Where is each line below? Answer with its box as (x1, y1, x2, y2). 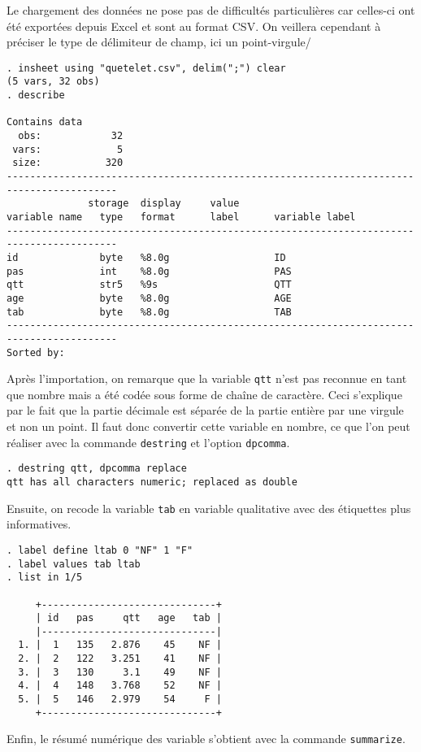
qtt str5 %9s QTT (7, 279, 292, 291)
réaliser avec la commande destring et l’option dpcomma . (7, 433, 290, 450)
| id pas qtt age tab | (35, 612, 222, 624)
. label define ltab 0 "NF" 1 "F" (7, 544, 193, 556)
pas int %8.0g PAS (7, 265, 292, 277)
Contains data (7, 116, 83, 128)
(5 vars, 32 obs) (7, 76, 100, 88)
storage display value (88, 198, 240, 210)
